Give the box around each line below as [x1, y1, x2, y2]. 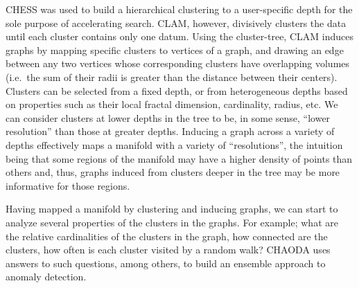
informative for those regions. [6, 178, 130, 192]
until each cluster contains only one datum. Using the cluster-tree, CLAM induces [6, 29, 353, 44]
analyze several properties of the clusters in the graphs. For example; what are [6, 215, 338, 229]
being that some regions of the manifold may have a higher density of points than [6, 151, 353, 165]
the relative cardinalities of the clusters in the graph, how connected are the [6, 228, 328, 243]
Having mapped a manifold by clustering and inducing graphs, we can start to [6, 201, 338, 216]
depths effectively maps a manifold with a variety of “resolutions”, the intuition [6, 137, 343, 152]
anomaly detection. [6, 269, 87, 284]
